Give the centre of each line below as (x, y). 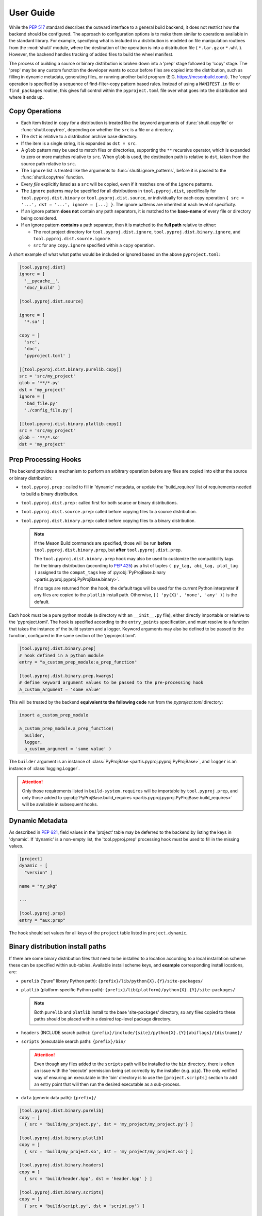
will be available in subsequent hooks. (60, 805)
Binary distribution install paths (57, 947)
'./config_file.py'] (49, 410)
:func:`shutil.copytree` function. (53, 177)
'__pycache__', (42, 281)
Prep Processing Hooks (45, 460)
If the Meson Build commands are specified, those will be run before (103, 543)
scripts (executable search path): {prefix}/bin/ (74, 1041)
